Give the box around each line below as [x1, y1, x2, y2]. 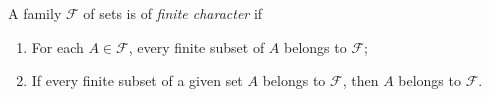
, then [342, 70, 379, 91]
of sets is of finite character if [83, 3, 263, 23]
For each [31, 36, 84, 57]
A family [8, 3, 62, 23]
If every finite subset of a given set [31, 70, 243, 91]
